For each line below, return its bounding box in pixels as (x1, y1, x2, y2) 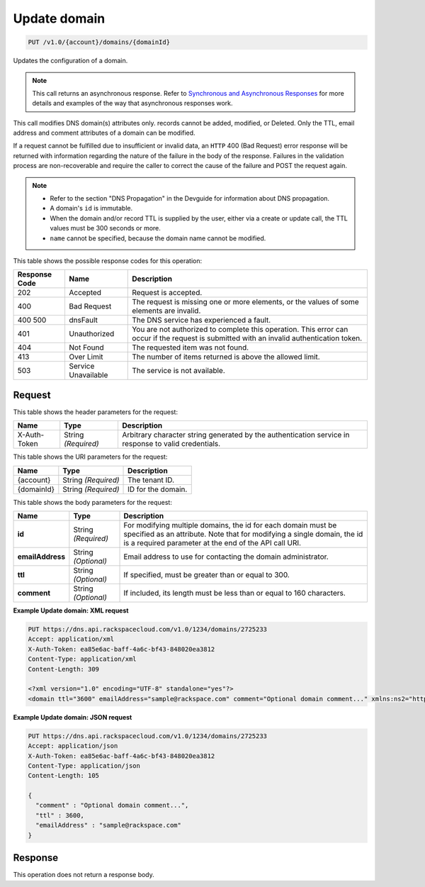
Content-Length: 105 (28, 771, 99, 780)
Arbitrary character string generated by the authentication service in (121, 430, 350, 440)
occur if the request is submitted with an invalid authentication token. (132, 333, 363, 343)
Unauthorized (69, 329, 115, 339)
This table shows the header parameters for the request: (13, 408, 178, 416)
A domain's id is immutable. (50, 204, 133, 213)
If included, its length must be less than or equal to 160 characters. (123, 588, 346, 598)
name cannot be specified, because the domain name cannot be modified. (50, 234, 266, 242)
